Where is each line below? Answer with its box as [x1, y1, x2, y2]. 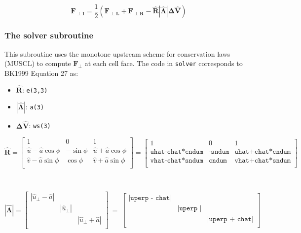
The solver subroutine [4, 29, 94, 41]
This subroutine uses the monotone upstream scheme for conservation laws [4, 48, 230, 59]
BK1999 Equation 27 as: [4, 67, 78, 78]
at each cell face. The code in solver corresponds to [84, 58, 243, 68]
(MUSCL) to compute [4, 58, 71, 68]
